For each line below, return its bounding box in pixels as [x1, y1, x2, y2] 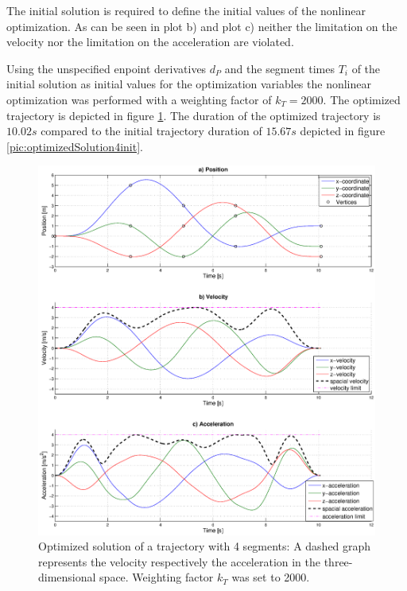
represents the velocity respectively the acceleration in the [38, 553, 321, 570]
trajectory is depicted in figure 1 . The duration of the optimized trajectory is [6, 107, 381, 123]
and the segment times [224, 60, 335, 76]
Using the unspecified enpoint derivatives [6, 60, 207, 76]
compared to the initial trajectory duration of [41, 122, 262, 139]
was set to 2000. [231, 569, 310, 585]
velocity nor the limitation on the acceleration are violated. [6, 33, 294, 50]
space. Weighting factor [99, 569, 214, 585]
